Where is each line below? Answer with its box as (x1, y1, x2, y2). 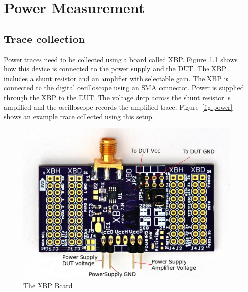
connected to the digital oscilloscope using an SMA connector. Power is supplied (4, 83, 244, 93)
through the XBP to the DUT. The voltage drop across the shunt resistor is (4, 92, 231, 102)
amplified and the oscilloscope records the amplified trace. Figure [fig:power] (4, 102, 233, 112)
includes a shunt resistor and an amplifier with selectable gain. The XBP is (4, 73, 228, 83)
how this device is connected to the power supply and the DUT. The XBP (4, 63, 227, 74)
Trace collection (4, 31, 85, 46)
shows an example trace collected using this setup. (4, 111, 154, 122)
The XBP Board (23, 280, 73, 290)
